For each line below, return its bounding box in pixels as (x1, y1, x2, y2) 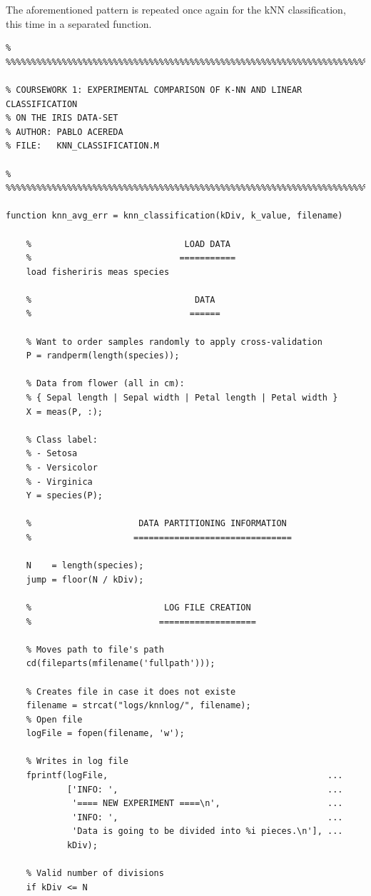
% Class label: (26, 434, 98, 445)
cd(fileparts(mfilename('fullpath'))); (26, 658, 215, 669)
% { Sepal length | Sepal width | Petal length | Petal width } (26, 393, 338, 403)
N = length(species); (26, 560, 144, 571)
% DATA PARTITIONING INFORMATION (26, 518, 287, 529)
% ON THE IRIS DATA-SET (6, 113, 118, 124)
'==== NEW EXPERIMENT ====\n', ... (72, 798, 343, 809)
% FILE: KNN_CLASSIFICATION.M (6, 141, 159, 151)
